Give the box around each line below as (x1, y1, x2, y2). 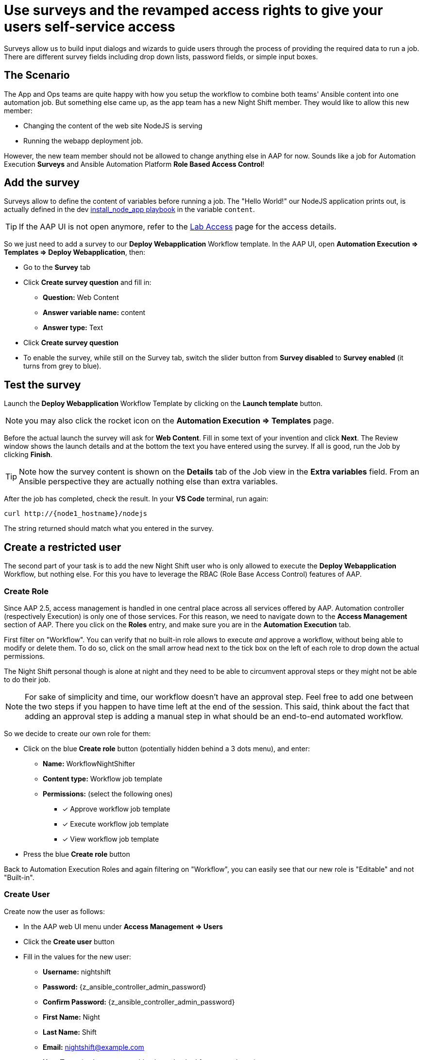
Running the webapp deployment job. (23, 136, 143, 145)
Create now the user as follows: (4, 907, 105, 916)
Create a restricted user (4, 541, 121, 553)
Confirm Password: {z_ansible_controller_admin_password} (43, 997, 235, 1006)
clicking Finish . (4, 450, 52, 459)
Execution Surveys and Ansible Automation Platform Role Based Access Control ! (4, 159, 265, 168)
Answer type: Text (43, 323, 103, 332)
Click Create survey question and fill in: (23, 278, 152, 287)
